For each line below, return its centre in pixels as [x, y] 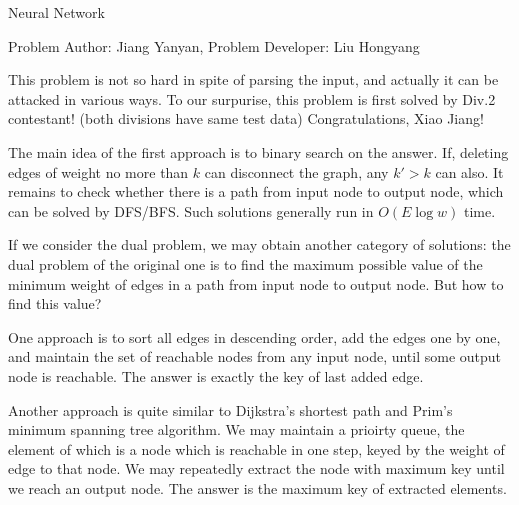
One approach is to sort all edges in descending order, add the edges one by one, [254, 336]
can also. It [469, 171]
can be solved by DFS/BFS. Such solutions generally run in [191, 210]
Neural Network [56, 12]
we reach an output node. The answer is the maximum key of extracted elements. [257, 487]
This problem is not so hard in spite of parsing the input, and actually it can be [253, 79]
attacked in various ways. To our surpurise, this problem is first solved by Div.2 [252, 98]
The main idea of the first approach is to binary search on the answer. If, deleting [258, 151]
